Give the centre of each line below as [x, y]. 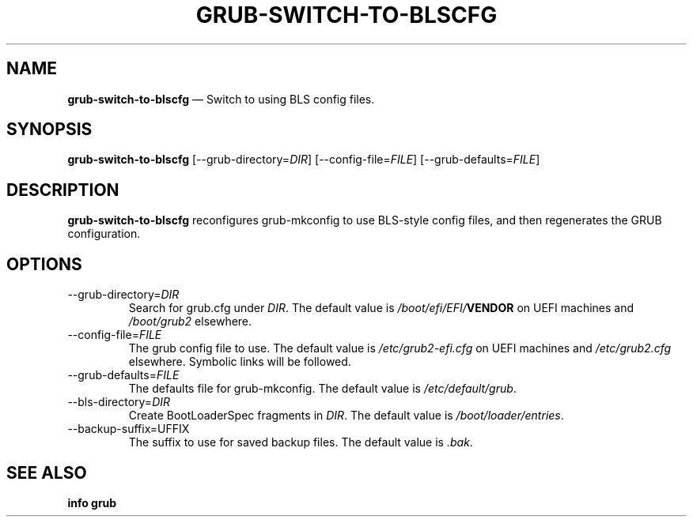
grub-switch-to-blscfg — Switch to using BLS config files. [221, 99]
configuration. [104, 234]
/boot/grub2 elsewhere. [190, 322]
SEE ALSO [47, 472]
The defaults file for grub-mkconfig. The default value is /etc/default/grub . [322, 389]
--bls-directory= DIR [119, 402]
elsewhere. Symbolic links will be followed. [240, 362]
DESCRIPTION [63, 190]
